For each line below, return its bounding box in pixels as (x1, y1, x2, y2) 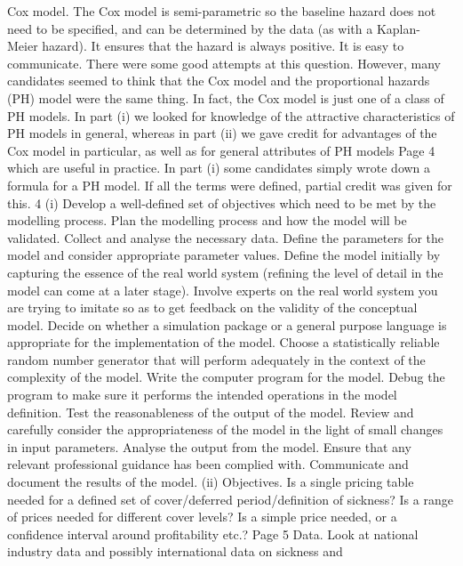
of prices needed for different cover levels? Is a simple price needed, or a (7, 507, 397, 526)
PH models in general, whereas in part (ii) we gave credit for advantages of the (7, 124, 437, 142)
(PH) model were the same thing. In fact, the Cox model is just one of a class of (7, 88, 444, 107)
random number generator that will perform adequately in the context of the (7, 350, 426, 368)
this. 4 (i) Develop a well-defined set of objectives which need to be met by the (7, 193, 436, 212)
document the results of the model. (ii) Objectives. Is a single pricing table (7, 473, 414, 491)
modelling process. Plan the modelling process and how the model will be (7, 211, 407, 230)
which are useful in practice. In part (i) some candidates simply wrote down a (7, 158, 431, 177)
